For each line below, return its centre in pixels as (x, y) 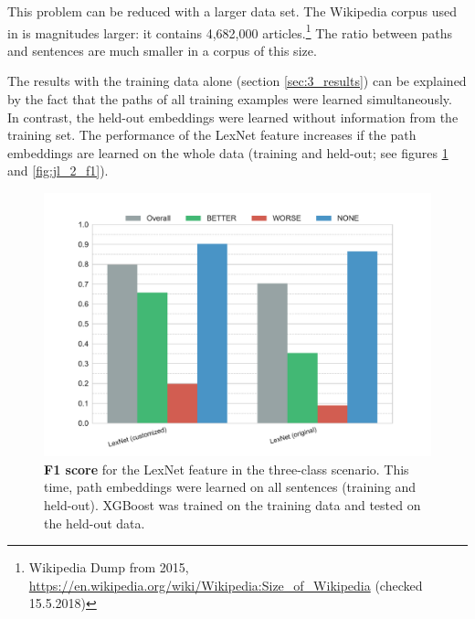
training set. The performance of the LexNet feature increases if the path (212, 135)
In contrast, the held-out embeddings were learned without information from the (233, 117)
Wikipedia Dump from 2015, (109, 567)
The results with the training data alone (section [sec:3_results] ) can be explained (237, 81)
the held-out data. (95, 523)
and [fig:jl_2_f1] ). (58, 171)
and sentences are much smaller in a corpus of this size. (162, 50)
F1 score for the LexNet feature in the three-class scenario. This (227, 469)
